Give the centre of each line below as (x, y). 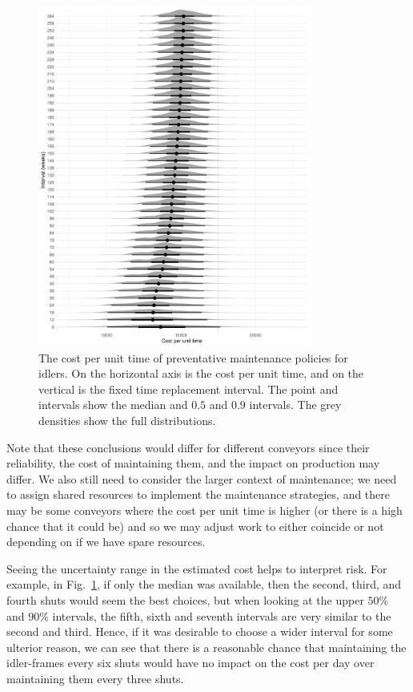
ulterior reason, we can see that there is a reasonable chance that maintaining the (206, 647)
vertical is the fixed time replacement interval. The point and (188, 388)
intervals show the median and (113, 405)
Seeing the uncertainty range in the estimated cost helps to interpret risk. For (197, 568)
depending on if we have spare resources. (106, 542)
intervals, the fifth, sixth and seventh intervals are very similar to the (222, 615)
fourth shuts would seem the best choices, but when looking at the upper (185, 599)
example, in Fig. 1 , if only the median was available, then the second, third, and (204, 584)
